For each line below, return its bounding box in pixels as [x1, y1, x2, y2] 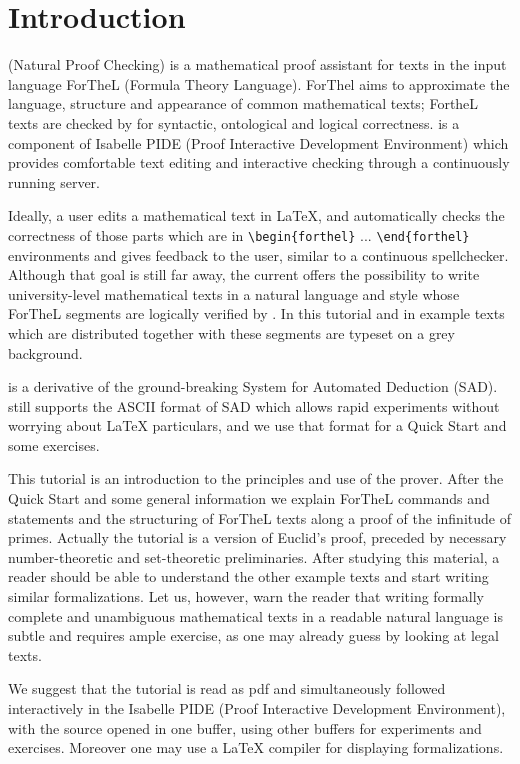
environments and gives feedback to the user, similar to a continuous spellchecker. [8, 244, 509, 265]
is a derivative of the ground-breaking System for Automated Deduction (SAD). [8, 376, 498, 397]
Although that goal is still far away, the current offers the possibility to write [8, 264, 480, 285]
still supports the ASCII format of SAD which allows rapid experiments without [8, 395, 500, 416]
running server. [8, 171, 100, 192]
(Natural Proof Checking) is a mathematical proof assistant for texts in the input [8, 54, 507, 75]
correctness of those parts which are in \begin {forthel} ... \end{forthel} [8, 224, 470, 245]
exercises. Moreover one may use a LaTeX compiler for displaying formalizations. [8, 737, 504, 758]
